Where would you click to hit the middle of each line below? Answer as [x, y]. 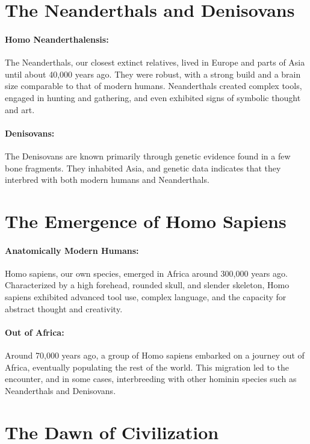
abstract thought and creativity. [64, 308]
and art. [20, 109]
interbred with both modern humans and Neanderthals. [107, 180]
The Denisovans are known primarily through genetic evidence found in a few [148, 156]
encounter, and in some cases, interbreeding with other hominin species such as [151, 379]
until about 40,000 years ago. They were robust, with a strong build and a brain [153, 74]
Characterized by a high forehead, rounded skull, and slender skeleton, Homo [147, 285]
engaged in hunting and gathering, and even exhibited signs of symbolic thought [153, 97]
